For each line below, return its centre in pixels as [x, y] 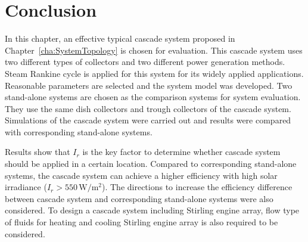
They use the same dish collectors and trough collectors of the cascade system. [148, 108]
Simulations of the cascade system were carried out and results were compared [148, 120]
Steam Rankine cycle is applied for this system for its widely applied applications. [154, 73]
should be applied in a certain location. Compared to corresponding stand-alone [151, 164]
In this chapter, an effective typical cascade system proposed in [120, 38]
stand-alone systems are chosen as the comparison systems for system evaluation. [153, 97]
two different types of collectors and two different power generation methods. [145, 62]
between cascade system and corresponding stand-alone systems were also [139, 198]
